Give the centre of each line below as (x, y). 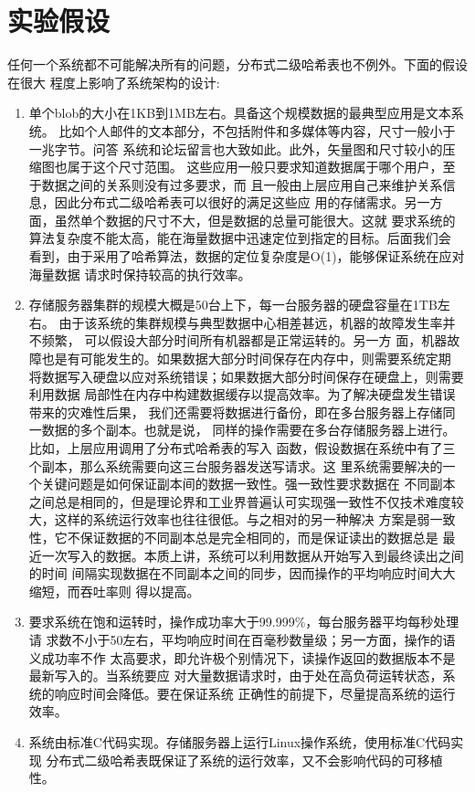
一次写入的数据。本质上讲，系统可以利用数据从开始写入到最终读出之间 (253, 555)
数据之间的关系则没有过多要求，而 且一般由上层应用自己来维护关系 (242, 184)
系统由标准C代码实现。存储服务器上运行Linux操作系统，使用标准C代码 (240, 741)
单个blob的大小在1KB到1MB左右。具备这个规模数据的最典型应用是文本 (240, 113)
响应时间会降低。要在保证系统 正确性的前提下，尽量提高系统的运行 (255, 693)
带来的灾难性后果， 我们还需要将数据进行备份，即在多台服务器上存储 (236, 412)
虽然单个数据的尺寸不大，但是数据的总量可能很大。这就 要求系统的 (255, 220)
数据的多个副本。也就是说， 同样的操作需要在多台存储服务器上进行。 (248, 430)
